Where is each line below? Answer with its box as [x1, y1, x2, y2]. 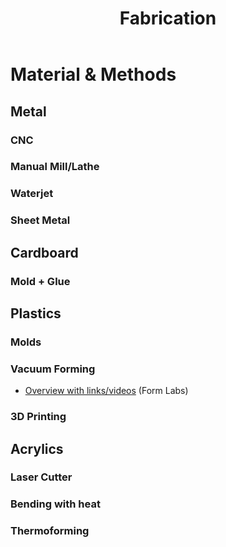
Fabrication [119, 7, 217, 30]
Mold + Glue [10, 274, 71, 288]
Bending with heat [10, 497, 101, 511]
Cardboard [10, 244, 79, 261]
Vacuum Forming [10, 362, 96, 376]
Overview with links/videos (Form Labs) [24, 385, 189, 397]
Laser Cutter [10, 470, 73, 484]
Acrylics [10, 440, 64, 457]
